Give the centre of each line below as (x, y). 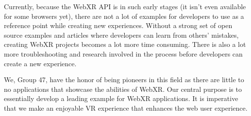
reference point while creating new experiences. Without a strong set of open (118, 25)
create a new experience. (40, 63)
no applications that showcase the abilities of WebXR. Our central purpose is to (123, 89)
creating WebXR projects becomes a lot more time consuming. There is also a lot (125, 44)
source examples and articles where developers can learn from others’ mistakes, (121, 35)
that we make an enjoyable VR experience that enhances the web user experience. (126, 108)
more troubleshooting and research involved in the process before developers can (123, 53)
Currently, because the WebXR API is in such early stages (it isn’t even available (125, 6)
